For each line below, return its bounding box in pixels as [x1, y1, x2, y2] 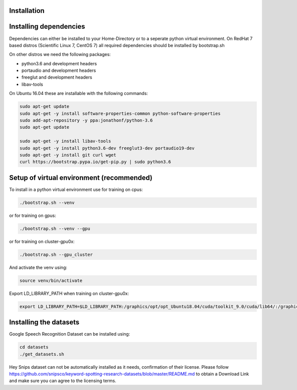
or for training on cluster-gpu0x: [9, 238, 75, 244]
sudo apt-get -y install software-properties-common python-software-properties [19, 110, 221, 116]
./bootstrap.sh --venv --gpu [19, 226, 91, 231]
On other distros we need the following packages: [9, 51, 111, 57]
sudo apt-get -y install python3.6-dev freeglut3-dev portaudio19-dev [19, 145, 195, 151]
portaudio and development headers [21, 67, 96, 74]
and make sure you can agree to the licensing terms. [9, 378, 116, 384]
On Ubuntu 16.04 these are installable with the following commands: [9, 91, 148, 97]
